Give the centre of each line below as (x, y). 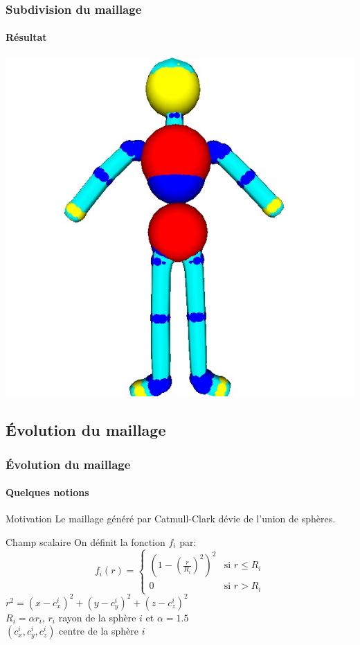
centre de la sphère (99, 631)
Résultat (26, 37)
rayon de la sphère (97, 617)
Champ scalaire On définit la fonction (85, 541)
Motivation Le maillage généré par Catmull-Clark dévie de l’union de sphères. (171, 519)
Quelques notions (47, 492)
